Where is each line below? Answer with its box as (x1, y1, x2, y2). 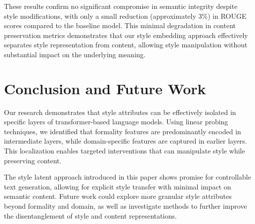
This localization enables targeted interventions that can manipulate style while (4, 146, 245, 156)
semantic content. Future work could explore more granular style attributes (4, 191, 232, 201)
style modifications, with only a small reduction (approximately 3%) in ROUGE (4, 10, 247, 21)
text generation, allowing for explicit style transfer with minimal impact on (4, 181, 231, 191)
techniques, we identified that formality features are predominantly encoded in (4, 126, 241, 136)
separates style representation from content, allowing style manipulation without (4, 39, 248, 50)
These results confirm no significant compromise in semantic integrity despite (4, 1, 238, 11)
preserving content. (4, 155, 62, 165)
